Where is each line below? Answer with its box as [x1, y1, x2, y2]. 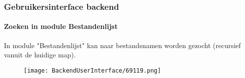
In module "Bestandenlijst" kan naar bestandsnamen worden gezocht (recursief [4, 40, 241, 50]
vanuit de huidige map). [4, 50, 76, 60]
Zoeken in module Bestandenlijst [4, 21, 118, 31]
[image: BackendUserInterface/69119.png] [24, 67, 161, 74]
